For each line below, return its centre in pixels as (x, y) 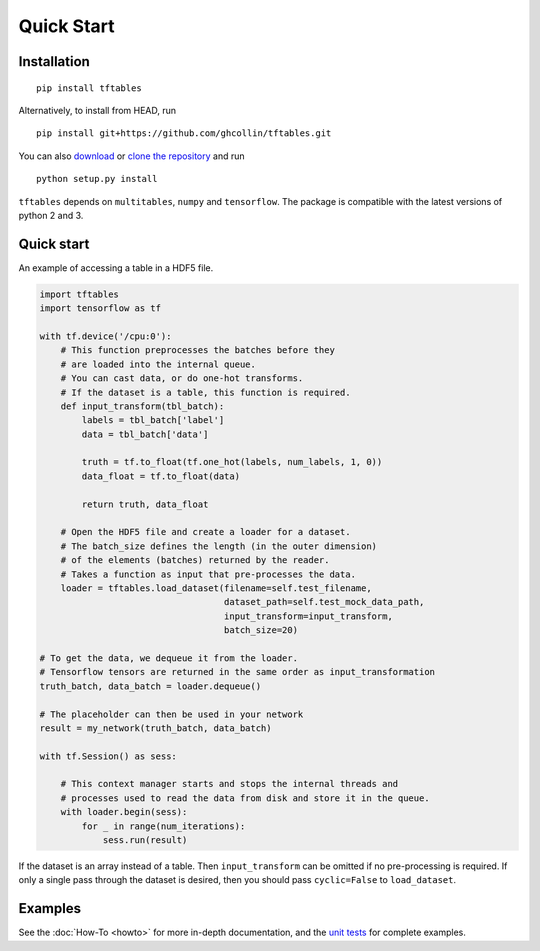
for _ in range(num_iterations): (163, 826)
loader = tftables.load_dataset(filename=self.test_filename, (216, 588)
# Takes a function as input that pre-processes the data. (208, 574)
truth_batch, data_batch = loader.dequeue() (150, 686)
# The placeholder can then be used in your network (171, 714)
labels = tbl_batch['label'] (153, 420)
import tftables (79, 294)
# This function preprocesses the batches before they (197, 350)
